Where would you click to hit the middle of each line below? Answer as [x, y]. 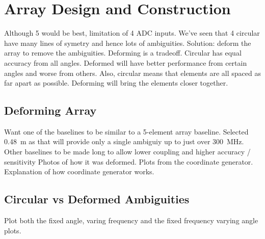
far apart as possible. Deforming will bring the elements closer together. [116, 83]
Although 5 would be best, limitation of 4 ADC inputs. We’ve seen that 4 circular [132, 33]
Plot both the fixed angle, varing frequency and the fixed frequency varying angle [131, 220]
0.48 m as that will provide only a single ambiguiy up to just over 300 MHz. [124, 141]
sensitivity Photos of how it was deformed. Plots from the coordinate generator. [129, 161]
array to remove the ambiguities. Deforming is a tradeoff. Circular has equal [123, 53]
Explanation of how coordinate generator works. [79, 171]
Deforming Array [50, 110]
